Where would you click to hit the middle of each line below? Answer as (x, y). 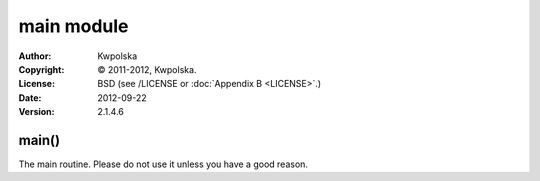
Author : (35, 56)
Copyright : (41, 69)
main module (73, 26)
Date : (30, 97)
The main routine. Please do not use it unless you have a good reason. (163, 164)
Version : (36, 112)
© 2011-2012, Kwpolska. (147, 69)
